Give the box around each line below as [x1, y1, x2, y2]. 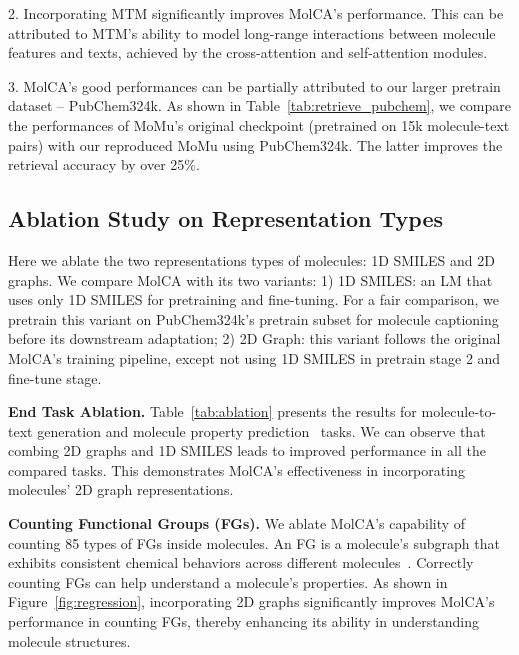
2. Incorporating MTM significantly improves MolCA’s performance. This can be [8, 3, 504, 23]
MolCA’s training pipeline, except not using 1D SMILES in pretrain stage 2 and [8, 347, 501, 368]
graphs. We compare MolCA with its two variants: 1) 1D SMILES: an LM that [8, 269, 493, 290]
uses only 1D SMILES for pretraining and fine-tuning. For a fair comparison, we [8, 289, 499, 310]
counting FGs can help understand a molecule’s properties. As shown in [8, 571, 448, 592]
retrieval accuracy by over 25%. [8, 154, 200, 175]
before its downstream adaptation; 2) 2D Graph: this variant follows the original [8, 328, 501, 349]
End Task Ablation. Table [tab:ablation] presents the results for [8, 401, 417, 422]
